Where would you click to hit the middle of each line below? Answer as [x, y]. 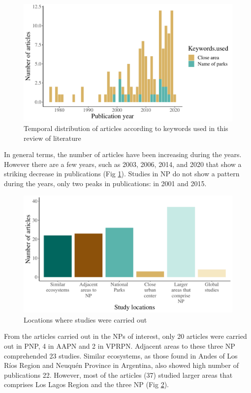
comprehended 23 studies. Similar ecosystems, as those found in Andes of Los [121, 355]
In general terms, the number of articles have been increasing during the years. [123, 154]
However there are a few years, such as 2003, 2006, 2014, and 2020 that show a [123, 164]
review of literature [52, 138]
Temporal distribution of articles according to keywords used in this [126, 128]
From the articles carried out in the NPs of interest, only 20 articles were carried [125, 336]
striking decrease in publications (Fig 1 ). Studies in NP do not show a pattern [122, 174]
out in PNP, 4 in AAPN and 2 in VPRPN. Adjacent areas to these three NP [120, 345]
